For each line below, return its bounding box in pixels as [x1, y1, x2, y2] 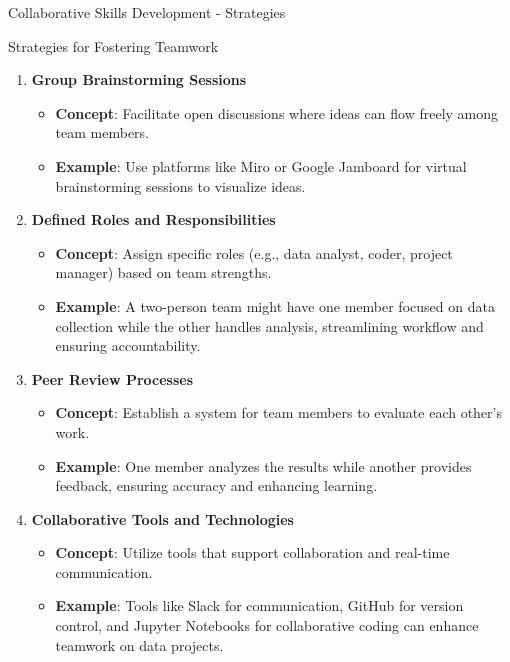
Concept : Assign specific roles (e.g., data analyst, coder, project [55, 242, 453, 263]
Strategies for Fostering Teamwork [8, 35, 219, 56]
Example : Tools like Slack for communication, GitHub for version [55, 595, 464, 616]
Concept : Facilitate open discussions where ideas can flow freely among [55, 102, 499, 123]
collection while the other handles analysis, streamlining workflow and [55, 315, 484, 336]
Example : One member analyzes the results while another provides [55, 455, 472, 476]
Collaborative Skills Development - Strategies [8, 2, 286, 22]
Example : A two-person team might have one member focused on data [55, 295, 495, 316]
